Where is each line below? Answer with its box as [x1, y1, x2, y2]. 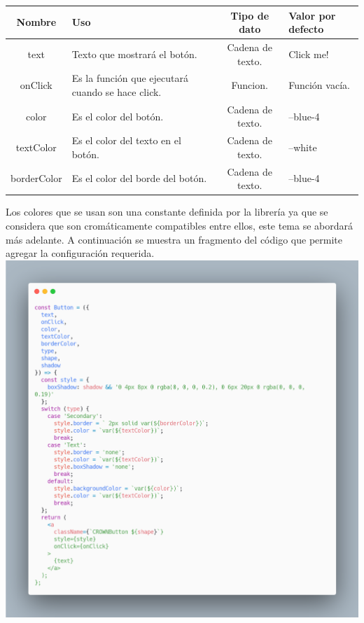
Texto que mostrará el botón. [71, 46, 197, 61]
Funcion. [231, 78, 268, 92]
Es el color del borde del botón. [71, 171, 207, 185]
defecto [288, 22, 324, 36]
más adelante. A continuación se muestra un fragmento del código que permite [6, 232, 342, 246]
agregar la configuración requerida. [6, 246, 155, 260]
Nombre [16, 15, 57, 29]
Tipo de [230, 8, 269, 22]
